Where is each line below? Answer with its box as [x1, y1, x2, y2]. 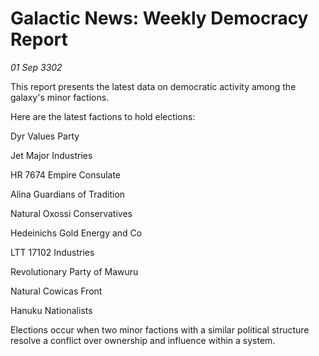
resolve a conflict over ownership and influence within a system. [10, 334, 276, 346]
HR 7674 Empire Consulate [10, 168, 122, 181]
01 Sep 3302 [10, 61, 63, 73]
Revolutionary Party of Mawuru [10, 265, 139, 277]
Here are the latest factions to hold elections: [10, 110, 196, 122]
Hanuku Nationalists [10, 304, 93, 316]
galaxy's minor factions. [10, 91, 110, 103]
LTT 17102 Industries [10, 246, 95, 258]
